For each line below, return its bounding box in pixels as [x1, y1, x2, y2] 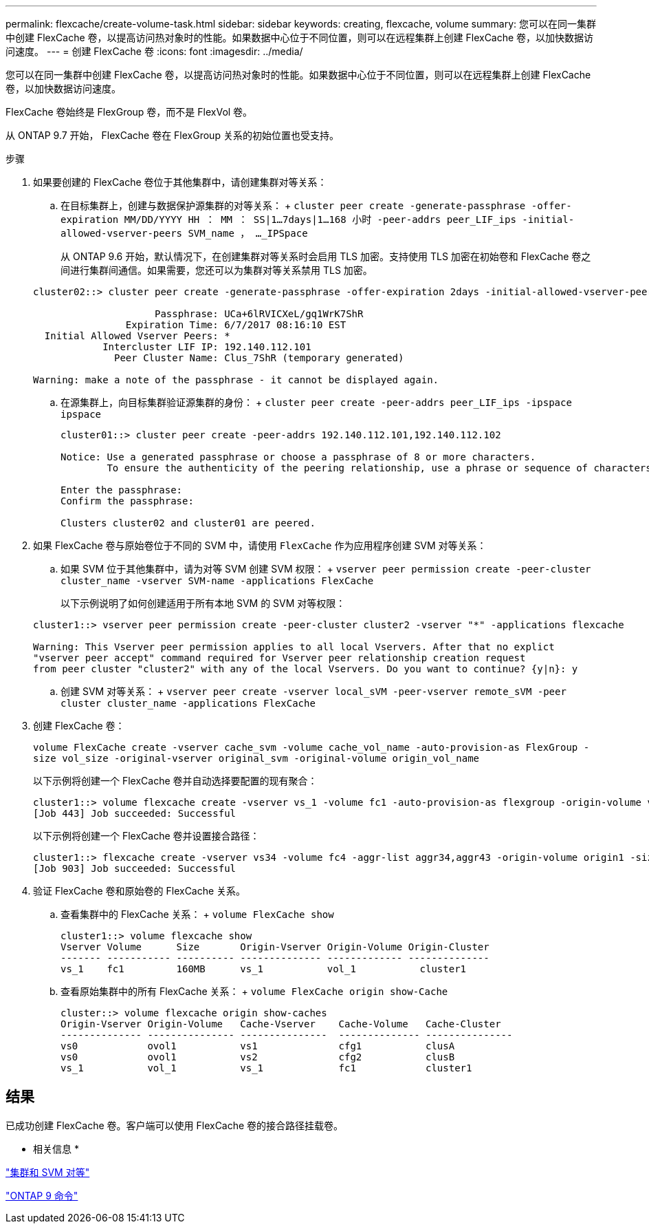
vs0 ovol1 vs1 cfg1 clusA [60, 1040, 455, 1051]
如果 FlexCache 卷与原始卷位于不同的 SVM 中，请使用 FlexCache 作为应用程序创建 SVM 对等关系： [33, 539, 487, 551]
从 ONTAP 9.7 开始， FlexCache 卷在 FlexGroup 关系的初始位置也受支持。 [5, 129, 339, 141]
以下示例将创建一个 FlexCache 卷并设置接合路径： [33, 830, 260, 842]
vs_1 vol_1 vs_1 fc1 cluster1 [60, 1062, 472, 1073]
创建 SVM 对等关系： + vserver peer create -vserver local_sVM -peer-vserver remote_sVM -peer [60, 685, 566, 697]
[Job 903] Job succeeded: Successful [33, 863, 236, 874]
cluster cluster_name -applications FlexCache [60, 698, 316, 709]
